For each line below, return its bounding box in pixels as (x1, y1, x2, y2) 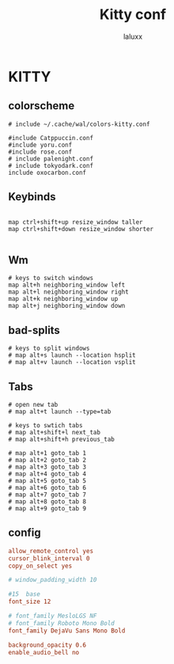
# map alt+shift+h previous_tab (8, 435, 115, 443)
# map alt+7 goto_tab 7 (8, 491, 87, 499)
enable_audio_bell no (8, 648, 80, 656)
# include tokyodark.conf (8, 161, 93, 169)
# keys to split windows (8, 344, 90, 353)
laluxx (123, 32, 143, 41)
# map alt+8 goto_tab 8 (8, 498, 87, 506)
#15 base (8, 590, 41, 598)
